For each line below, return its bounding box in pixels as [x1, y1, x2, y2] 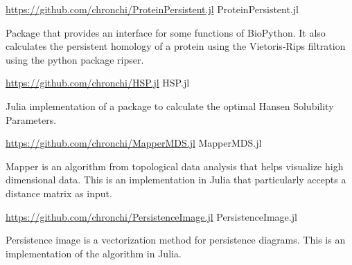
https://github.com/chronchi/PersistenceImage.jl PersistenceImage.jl [6, 209, 297, 223]
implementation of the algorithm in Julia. [6, 246, 182, 260]
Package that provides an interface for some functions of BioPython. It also [6, 25, 326, 39]
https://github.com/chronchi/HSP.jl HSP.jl [6, 75, 190, 90]
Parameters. [6, 112, 57, 127]
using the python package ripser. [6, 52, 144, 66]
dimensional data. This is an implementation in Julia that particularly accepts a [6, 172, 346, 187]
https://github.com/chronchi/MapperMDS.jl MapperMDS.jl [6, 136, 262, 150]
